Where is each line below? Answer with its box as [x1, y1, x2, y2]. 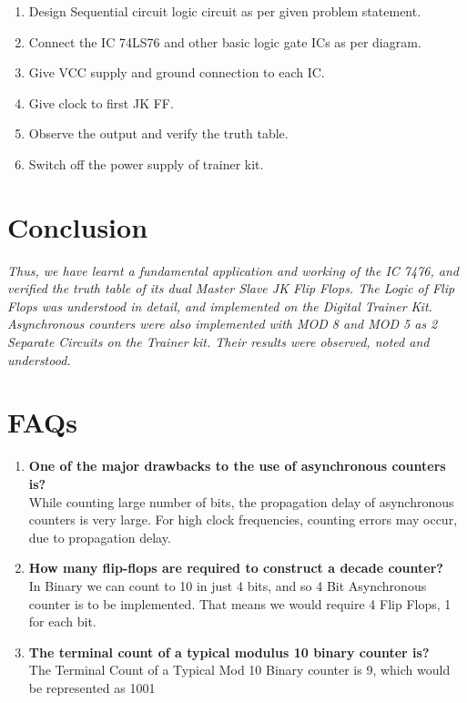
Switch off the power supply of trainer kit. [28, 154, 264, 173]
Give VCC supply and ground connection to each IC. [28, 63, 325, 82]
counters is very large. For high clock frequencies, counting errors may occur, [28, 510, 458, 529]
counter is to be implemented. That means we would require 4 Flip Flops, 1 [28, 594, 452, 613]
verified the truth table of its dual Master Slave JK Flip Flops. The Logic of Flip [7, 279, 455, 298]
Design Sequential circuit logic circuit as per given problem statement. [28, 2, 421, 20]
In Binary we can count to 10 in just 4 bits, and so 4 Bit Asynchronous [28, 576, 427, 595]
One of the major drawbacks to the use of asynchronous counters [28, 456, 446, 475]
